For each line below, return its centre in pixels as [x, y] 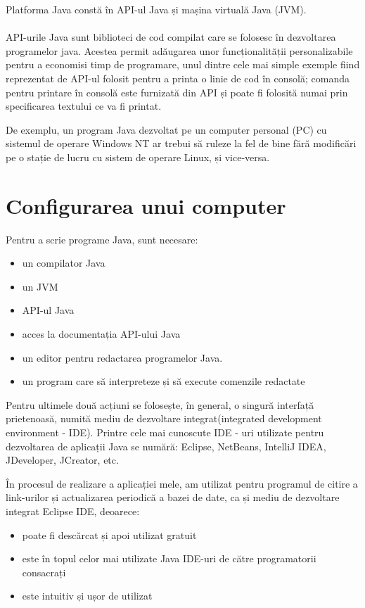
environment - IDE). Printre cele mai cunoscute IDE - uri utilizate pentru [165, 432]
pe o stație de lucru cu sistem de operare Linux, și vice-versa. [138, 157]
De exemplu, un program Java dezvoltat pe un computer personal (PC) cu [166, 129]
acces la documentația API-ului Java [101, 334]
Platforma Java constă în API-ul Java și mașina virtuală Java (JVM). [156, 9]
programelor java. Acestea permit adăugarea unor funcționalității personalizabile [179, 50]
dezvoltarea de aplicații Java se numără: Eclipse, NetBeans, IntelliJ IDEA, [166, 446]
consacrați [44, 572]
